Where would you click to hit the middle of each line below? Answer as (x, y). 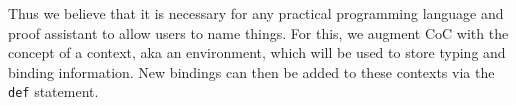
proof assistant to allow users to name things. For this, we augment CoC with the (258, 32)
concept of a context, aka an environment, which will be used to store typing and (257, 52)
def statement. (53, 91)
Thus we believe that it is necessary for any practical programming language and (256, 13)
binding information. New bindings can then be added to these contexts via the (251, 71)
